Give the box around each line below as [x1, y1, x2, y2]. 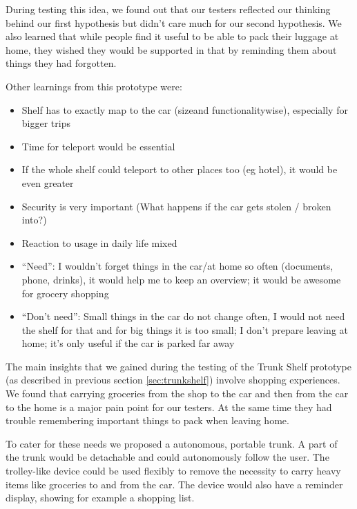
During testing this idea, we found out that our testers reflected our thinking [6, 2, 331, 16]
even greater [21, 175, 74, 190]
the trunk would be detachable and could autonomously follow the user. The [6, 450, 329, 464]
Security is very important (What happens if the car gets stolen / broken [21, 199, 331, 213]
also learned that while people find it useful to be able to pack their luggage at [6, 29, 339, 43]
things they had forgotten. [6, 56, 117, 70]
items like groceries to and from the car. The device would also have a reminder [6, 477, 343, 491]
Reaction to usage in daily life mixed [21, 235, 177, 250]
